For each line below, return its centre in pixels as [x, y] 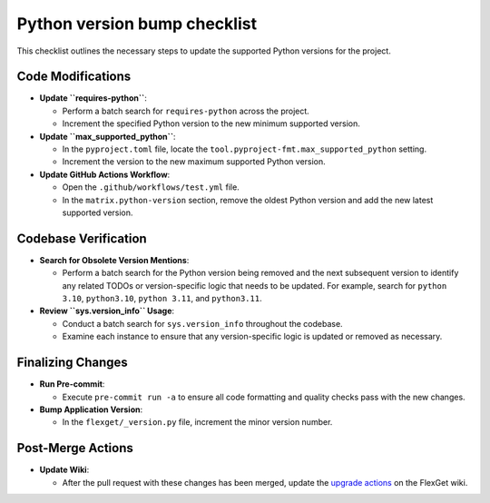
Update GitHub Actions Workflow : [105, 174]
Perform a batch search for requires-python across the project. [186, 111]
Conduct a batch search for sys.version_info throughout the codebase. [203, 323]
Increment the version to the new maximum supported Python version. [194, 162]
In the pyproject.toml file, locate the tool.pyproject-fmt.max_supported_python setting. [244, 149]
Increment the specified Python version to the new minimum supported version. [211, 123]
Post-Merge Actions [75, 448]
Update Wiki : [64, 470]
